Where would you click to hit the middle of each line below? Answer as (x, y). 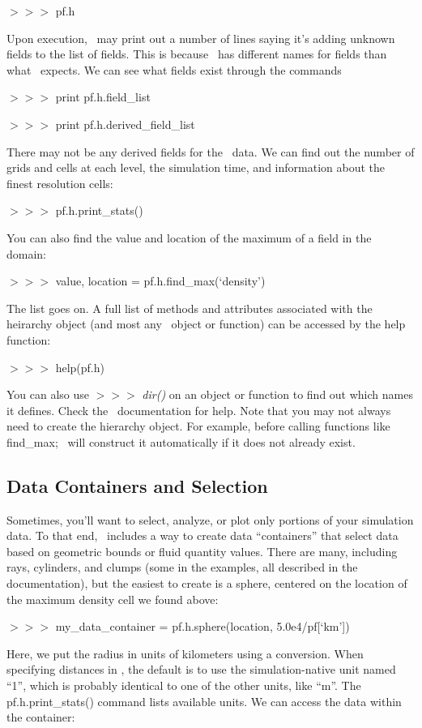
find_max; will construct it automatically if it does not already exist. (181, 441)
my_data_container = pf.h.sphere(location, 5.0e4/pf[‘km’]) (202, 626)
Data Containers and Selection (137, 485)
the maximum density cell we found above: (113, 599)
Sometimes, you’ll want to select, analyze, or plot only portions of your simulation (210, 519)
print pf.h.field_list (103, 97)
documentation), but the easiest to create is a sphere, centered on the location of (207, 583)
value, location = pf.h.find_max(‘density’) (160, 281)
